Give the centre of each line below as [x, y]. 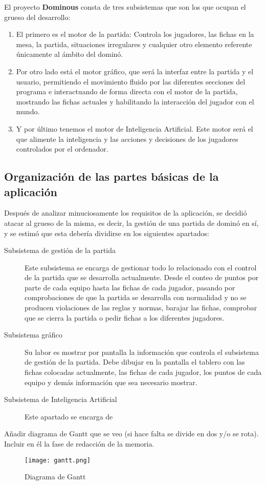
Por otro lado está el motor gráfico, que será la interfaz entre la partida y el [135, 71]
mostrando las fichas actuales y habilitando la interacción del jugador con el [135, 101]
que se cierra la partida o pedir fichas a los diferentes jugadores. [125, 317]
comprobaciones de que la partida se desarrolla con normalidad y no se [136, 297]
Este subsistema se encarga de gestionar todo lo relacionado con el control [141, 267]
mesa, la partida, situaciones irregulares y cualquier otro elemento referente [134, 44]
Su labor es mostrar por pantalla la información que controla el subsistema [142, 352]
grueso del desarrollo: [37, 17]
